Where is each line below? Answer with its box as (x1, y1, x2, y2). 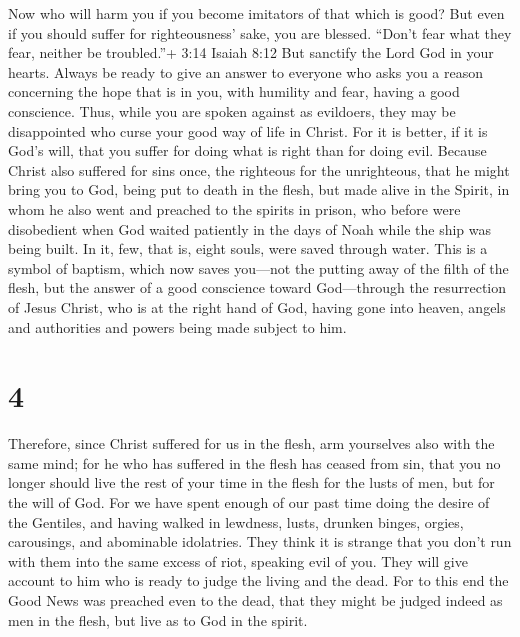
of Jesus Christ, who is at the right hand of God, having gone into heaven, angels (8, 296, 506, 317)
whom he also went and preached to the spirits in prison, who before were (8, 198, 461, 219)
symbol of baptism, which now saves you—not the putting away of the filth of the (8, 257, 509, 278)
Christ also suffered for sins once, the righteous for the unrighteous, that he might (8, 159, 510, 180)
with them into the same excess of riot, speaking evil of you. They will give (8, 550, 468, 571)
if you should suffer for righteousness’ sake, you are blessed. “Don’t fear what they (8, 22, 512, 43)
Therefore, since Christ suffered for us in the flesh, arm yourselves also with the (8, 433, 495, 454)
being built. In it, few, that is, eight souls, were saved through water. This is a (8, 238, 488, 259)
